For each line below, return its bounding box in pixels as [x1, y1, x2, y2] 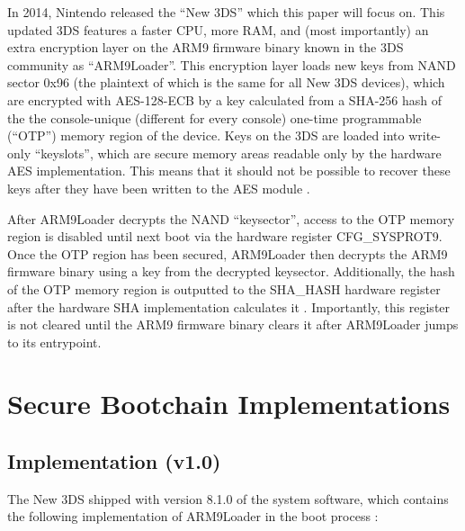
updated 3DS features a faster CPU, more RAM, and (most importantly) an [7, 20, 429, 39]
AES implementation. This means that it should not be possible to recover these [7, 161, 451, 180]
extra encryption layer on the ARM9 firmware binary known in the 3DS [7, 38, 404, 57]
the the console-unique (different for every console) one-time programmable [7, 108, 422, 127]
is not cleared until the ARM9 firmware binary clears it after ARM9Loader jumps [7, 315, 459, 334]
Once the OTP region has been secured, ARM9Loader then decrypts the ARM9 [7, 244, 448, 263]
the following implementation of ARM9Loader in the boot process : [7, 507, 379, 526]
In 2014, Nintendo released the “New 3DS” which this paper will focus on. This [7, 3, 445, 21]
